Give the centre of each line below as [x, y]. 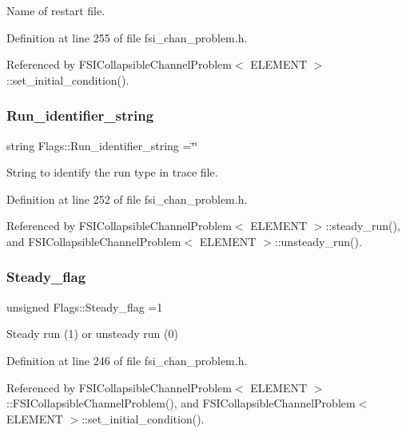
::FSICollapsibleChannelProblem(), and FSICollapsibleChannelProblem [181, 403]
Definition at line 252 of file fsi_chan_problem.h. [127, 199]
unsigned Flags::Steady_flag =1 [85, 306]
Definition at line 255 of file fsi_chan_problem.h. [127, 37]
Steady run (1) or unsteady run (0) [92, 334]
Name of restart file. [56, 10]
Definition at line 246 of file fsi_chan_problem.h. [127, 360]
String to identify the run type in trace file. [112, 172]
